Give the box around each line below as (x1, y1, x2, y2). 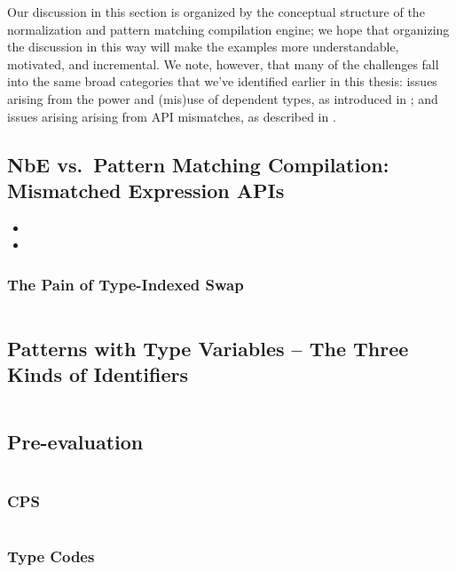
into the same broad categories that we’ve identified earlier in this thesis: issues (7, 72, 437, 91)
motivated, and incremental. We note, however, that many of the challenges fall (7, 54, 439, 73)
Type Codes (7, 545, 95, 568)
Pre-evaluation (7, 428, 144, 456)
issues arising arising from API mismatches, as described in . (7, 107, 336, 125)
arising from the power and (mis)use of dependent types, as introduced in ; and (7, 89, 438, 107)
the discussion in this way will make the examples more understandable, (7, 37, 399, 56)
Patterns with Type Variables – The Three (7, 334, 409, 361)
